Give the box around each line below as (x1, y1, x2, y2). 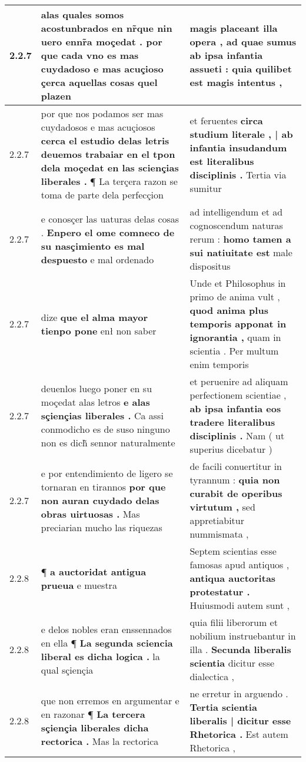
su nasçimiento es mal (41, 238, 145, 253)
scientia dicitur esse (189, 656, 275, 670)
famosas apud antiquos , (189, 558, 290, 571)
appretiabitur (189, 513, 244, 527)
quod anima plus (189, 303, 268, 317)
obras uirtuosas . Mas (41, 506, 140, 521)
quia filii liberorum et (189, 615, 278, 629)
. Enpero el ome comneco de (41, 225, 175, 239)
